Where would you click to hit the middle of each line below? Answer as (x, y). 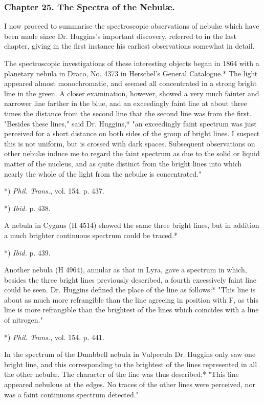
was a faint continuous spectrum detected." (71, 394)
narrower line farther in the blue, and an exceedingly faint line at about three (126, 103)
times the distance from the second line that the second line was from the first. (128, 113)
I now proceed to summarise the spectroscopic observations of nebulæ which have (132, 26)
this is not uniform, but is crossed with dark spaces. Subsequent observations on (130, 143)
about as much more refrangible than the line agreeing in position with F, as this (131, 299)
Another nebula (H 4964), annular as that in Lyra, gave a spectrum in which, (126, 270)
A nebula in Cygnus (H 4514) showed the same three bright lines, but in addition (132, 225)
